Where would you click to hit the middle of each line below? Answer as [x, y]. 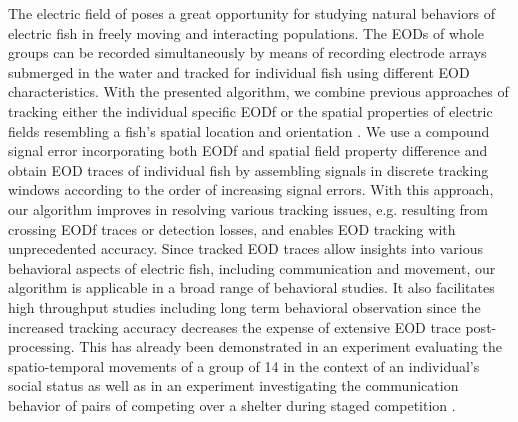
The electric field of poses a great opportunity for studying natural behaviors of [252, 13]
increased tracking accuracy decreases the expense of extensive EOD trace [234, 326]
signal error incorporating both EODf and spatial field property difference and [248, 150]
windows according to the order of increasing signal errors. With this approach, [251, 189]
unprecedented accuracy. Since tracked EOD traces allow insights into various [245, 248]
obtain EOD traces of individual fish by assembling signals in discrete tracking [248, 169]
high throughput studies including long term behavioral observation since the [244, 306]
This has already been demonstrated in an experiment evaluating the [291, 346]
